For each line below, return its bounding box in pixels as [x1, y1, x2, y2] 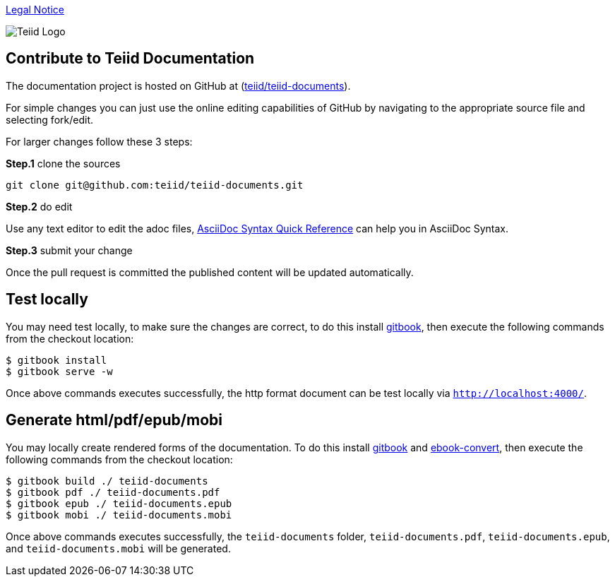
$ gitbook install [6, 354, 107, 366]
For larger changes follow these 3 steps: [6, 135, 193, 148]
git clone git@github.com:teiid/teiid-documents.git [6, 179, 304, 191]
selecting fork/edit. [6, 113, 93, 126]
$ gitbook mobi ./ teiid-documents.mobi [6, 509, 232, 521]
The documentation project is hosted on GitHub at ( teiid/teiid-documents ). [6, 79, 351, 92]
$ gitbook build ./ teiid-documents [6, 475, 208, 487]
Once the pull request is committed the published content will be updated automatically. [6, 266, 414, 278]
